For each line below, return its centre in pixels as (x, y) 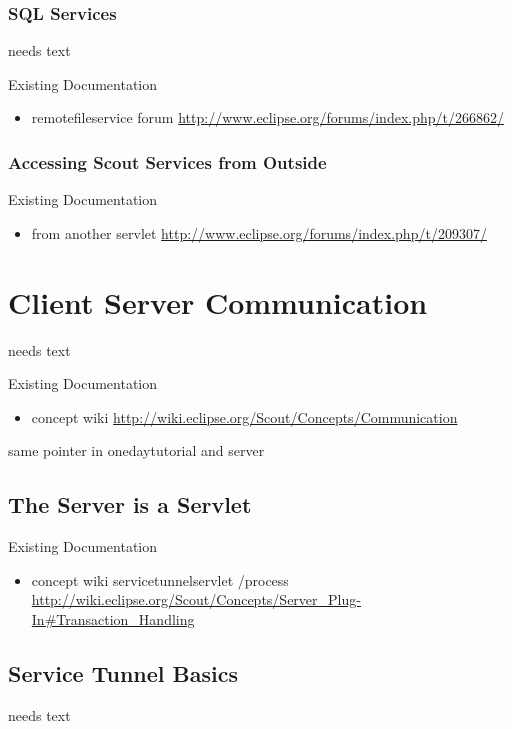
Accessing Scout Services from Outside (167, 161)
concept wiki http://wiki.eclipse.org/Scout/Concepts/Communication (244, 416)
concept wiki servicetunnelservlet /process (160, 579)
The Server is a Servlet (130, 504)
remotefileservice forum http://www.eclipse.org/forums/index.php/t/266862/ (267, 117)
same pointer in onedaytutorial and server (136, 450)
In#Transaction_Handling (113, 618)
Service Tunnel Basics (123, 672)
